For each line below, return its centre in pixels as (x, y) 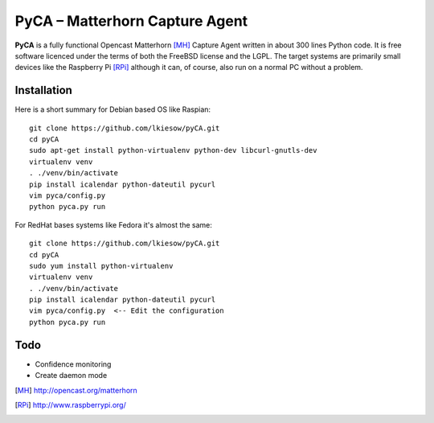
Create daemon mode (71, 376)
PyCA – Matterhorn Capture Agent (131, 21)
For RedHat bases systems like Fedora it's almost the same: (114, 224)
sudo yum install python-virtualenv (101, 266)
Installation (43, 90)
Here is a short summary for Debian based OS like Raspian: (113, 109)
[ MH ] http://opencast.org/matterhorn (76, 390)
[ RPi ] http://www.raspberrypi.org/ (70, 405)
